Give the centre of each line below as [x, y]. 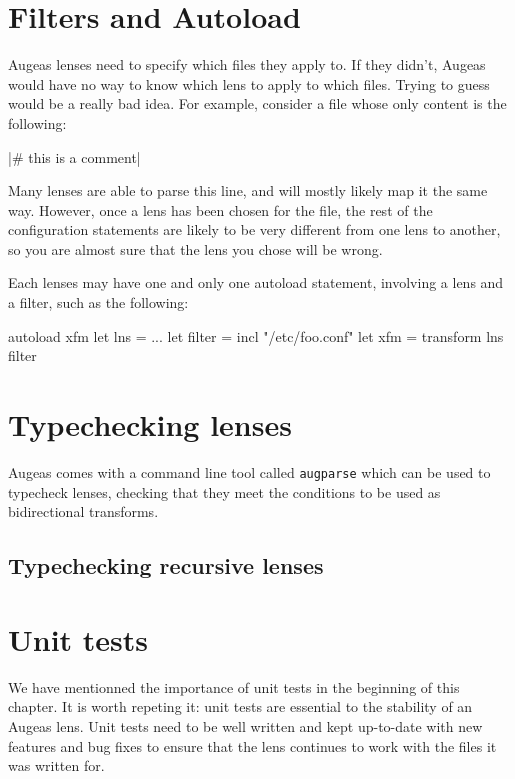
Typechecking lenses [150, 424]
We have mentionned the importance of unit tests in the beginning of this [234, 686]
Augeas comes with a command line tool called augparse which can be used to [249, 471]
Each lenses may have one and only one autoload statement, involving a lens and [256, 282]
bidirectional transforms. [83, 511]
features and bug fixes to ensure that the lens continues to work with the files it [252, 745]
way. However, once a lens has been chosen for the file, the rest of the [220, 209]
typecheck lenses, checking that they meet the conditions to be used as [224, 491]
